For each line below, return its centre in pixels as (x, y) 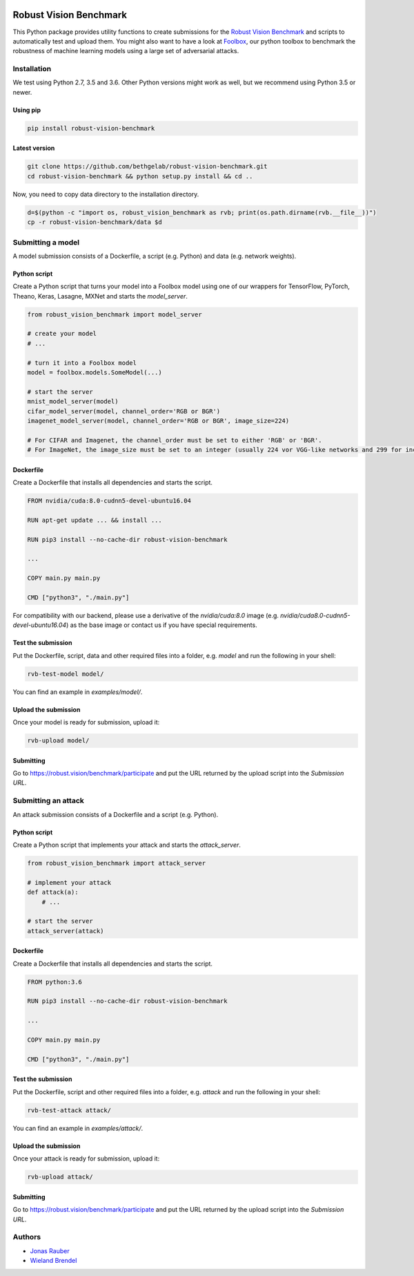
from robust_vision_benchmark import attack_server (117, 863)
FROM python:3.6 (55, 982)
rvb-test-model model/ (66, 674)
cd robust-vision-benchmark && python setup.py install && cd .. (140, 176)
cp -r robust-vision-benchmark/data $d (95, 222)
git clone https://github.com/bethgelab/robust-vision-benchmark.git (147, 167)
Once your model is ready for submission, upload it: (86, 722)
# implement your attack (69, 882)
